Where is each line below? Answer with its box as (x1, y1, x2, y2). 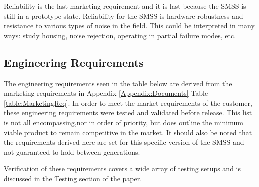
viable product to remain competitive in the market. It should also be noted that (4, 127, 252, 137)
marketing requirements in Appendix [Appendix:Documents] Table (4, 88, 208, 98)
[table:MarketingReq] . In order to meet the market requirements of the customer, (4, 97, 252, 108)
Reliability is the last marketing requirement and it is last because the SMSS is (4, 1, 246, 11)
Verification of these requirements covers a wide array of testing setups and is (4, 163, 241, 174)
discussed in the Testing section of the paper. (4, 173, 142, 183)
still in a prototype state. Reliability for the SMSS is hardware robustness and (4, 10, 243, 21)
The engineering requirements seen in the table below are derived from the (4, 78, 232, 88)
